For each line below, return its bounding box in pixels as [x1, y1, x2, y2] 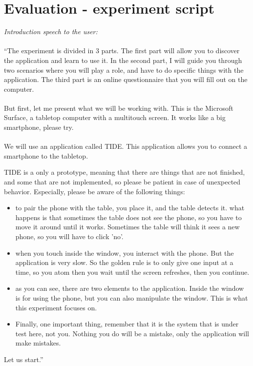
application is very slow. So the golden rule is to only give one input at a [15, 257, 233, 267]
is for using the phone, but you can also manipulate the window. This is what [15, 292, 248, 303]
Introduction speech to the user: [4, 26, 98, 37]
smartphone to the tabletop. [4, 150, 88, 161]
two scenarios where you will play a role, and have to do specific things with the [4, 64, 244, 75]
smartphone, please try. [4, 122, 74, 132]
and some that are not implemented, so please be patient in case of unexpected [4, 177, 241, 187]
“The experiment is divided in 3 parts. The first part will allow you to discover [4, 45, 240, 56]
